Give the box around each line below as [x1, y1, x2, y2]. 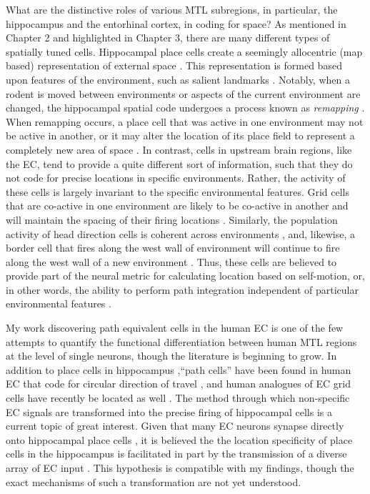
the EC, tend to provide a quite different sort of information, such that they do [6, 156, 353, 171]
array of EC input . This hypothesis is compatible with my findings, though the [6, 460, 354, 475]
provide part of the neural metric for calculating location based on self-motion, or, [6, 268, 365, 283]
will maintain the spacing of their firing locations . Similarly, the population [6, 212, 338, 227]
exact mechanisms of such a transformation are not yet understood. [6, 474, 301, 489]
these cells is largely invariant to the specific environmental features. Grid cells [6, 184, 349, 199]
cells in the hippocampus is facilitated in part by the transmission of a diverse [6, 446, 347, 461]
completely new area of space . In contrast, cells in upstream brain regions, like [6, 142, 352, 157]
